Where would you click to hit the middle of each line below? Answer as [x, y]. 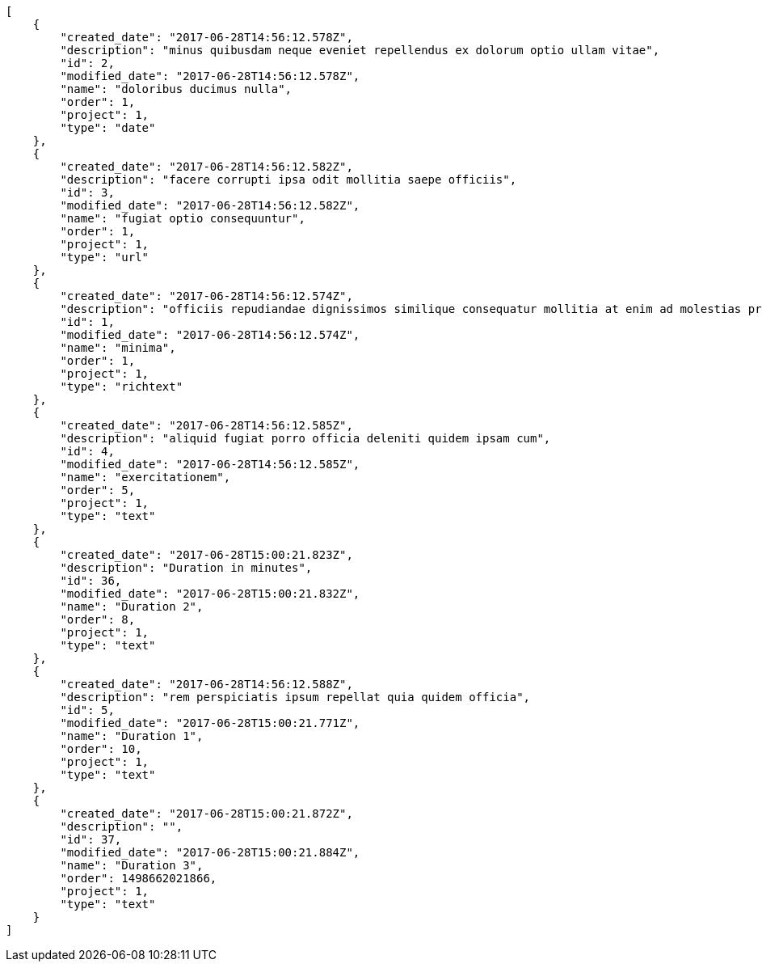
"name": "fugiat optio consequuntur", [183, 218]
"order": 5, [98, 490]
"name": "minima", [118, 348]
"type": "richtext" [122, 387]
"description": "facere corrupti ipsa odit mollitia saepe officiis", [288, 180]
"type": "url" [105, 257]
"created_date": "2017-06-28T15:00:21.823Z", [206, 555]
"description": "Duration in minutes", [186, 568]
